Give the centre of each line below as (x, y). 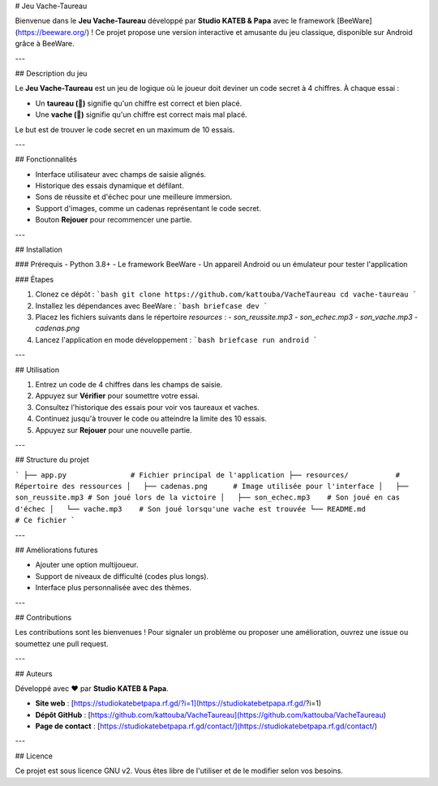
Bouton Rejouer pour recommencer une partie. (114, 220)
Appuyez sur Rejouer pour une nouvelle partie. (114, 430)
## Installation (39, 250)
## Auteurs (34, 673)
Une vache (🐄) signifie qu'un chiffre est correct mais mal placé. (141, 114)
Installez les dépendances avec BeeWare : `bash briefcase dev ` (152, 305)
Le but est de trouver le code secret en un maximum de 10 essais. (125, 129)
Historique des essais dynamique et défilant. (109, 186)
